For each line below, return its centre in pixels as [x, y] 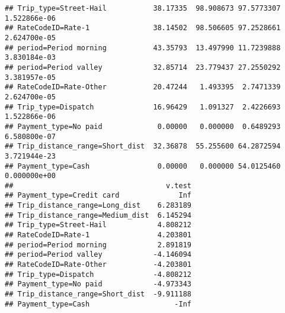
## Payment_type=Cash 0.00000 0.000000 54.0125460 [143, 166]
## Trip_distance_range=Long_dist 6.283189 [98, 206]
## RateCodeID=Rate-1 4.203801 [98, 235]
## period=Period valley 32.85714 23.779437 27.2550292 [143, 67]
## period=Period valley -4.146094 [98, 255]
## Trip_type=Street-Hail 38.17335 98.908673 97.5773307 [143, 8]
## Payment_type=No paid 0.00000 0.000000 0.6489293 [143, 126]
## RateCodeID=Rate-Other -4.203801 [98, 265]
